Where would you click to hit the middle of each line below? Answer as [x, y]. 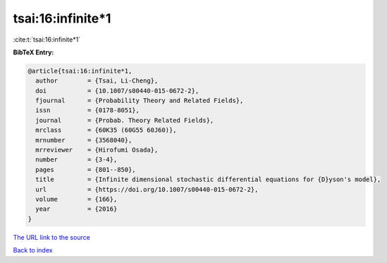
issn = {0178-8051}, [88, 110]
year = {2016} [76, 209]
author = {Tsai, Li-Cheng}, [97, 81]
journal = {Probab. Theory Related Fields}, [125, 120]
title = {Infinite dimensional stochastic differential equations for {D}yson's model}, [208, 179]
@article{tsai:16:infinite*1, [80, 71]
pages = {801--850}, [86, 170]
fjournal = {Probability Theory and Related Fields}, [140, 101]
